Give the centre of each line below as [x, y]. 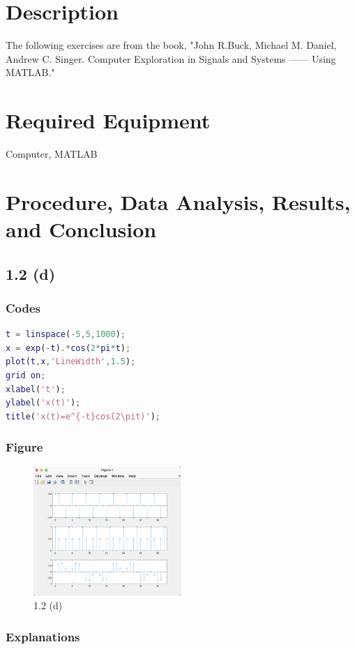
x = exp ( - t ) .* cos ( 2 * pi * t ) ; [68, 348]
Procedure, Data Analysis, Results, [178, 201]
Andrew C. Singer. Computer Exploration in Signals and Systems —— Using [171, 58]
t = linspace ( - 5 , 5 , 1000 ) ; [66, 335]
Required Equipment [108, 120]
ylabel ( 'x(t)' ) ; [43, 403]
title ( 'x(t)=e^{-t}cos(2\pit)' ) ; [83, 416]
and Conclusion [81, 229]
